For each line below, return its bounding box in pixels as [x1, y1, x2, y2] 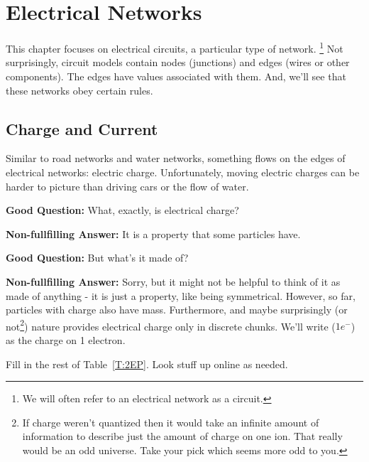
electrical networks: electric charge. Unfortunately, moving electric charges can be [6, 164, 360, 179]
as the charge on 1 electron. [6, 332, 126, 347]
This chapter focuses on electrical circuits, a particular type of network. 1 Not [6, 39, 343, 55]
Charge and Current [6, 117, 158, 139]
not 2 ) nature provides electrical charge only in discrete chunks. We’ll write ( [6, 316, 336, 333]
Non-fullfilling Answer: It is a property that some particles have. [6, 226, 301, 241]
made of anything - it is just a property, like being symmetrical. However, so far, [6, 288, 356, 303]
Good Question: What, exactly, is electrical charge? [6, 203, 239, 217]
